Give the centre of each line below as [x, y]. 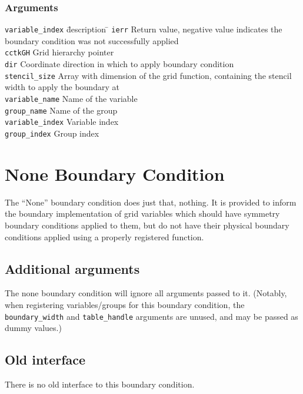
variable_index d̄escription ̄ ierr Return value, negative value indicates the [144, 29]
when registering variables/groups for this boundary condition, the [125, 304]
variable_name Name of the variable [71, 99]
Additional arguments [72, 268]
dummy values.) [33, 328]
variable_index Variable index [62, 122]
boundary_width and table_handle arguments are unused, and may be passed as [151, 316]
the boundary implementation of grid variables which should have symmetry [142, 213]
